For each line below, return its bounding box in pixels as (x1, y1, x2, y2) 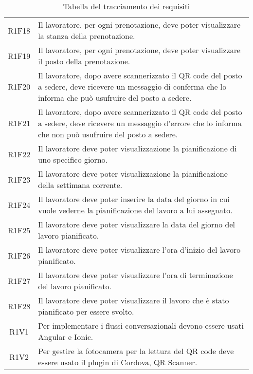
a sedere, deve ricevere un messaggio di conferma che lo (38, 81, 227, 92)
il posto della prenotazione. (38, 56, 130, 67)
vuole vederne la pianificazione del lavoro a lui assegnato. (38, 205, 233, 216)
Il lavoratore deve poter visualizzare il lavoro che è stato (38, 295, 229, 306)
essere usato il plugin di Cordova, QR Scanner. (38, 356, 198, 368)
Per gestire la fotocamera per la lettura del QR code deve (38, 345, 234, 356)
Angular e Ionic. (38, 331, 93, 342)
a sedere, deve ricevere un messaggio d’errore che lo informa (38, 117, 242, 129)
